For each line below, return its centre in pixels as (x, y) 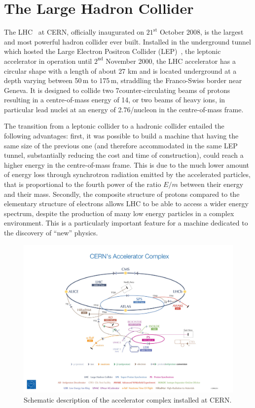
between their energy (212, 184)
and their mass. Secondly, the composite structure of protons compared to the (122, 194)
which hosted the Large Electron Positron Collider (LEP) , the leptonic (112, 51)
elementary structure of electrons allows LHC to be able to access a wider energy (126, 204)
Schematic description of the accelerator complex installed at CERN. (128, 399)
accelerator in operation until (48, 61)
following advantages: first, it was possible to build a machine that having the (121, 136)
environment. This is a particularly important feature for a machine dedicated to (126, 223)
